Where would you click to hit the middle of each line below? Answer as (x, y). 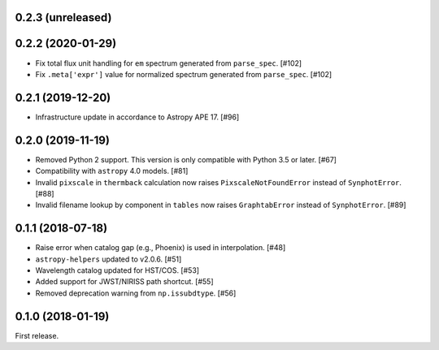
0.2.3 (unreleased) (63, 17)
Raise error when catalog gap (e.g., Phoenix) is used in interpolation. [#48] (161, 248)
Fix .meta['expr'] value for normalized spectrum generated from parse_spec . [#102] (184, 74)
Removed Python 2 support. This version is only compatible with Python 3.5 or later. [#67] (186, 159)
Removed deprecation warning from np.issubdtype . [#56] (136, 293)
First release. (37, 335)
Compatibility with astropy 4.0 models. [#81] (112, 171)
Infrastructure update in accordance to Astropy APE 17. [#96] (137, 117)
